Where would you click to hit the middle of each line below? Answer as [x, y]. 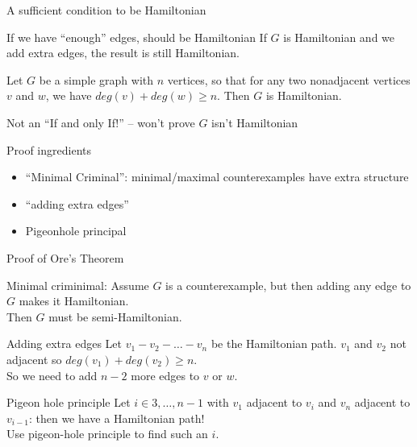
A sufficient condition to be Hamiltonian [106, 10]
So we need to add [52, 375]
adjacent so [34, 359]
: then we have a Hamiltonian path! [117, 418]
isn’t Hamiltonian [255, 122]
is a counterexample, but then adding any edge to [288, 285]
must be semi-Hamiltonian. [115, 316]
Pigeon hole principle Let [69, 402]
